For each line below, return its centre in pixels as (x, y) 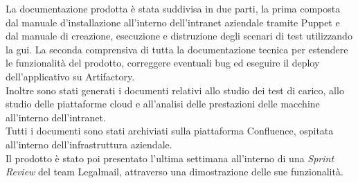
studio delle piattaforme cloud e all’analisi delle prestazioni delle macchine (163, 104)
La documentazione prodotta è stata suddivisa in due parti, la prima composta (173, 8)
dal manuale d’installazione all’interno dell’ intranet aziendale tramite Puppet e (173, 22)
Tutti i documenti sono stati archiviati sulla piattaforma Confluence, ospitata (170, 131)
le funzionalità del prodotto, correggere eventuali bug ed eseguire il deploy (163, 63)
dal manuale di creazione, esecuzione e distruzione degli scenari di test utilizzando (179, 36)
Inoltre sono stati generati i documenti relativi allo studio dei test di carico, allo (175, 90)
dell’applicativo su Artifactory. (70, 76)
